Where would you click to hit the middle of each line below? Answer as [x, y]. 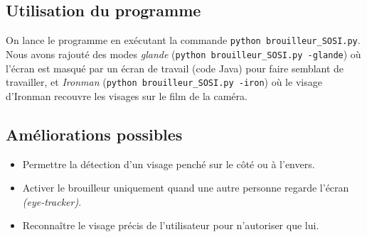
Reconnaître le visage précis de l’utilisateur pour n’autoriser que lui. [171, 225]
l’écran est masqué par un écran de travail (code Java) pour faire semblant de [175, 68]
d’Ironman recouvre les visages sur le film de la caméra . [127, 95]
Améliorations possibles [94, 134]
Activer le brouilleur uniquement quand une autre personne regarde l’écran [186, 188]
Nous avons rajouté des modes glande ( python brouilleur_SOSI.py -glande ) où [183, 54]
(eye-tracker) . [52, 201]
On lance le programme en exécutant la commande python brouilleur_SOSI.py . [183, 40]
